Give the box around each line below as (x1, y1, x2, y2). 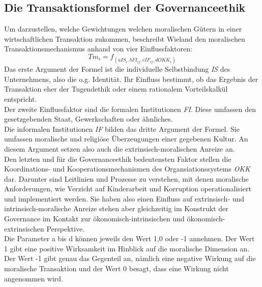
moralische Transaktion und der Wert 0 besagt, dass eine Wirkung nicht (4, 263, 229, 274)
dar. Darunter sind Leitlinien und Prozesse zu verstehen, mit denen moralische (4, 173, 249, 184)
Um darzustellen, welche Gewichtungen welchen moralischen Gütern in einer (4, 23, 242, 34)
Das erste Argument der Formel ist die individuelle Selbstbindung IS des (4, 64, 230, 74)
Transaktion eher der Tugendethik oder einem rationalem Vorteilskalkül (4, 83, 228, 94)
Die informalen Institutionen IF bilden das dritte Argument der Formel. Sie (4, 123, 240, 134)
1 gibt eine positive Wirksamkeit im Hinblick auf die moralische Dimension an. (4, 243, 250, 253)
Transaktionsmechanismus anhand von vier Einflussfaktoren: (4, 43, 192, 54)
